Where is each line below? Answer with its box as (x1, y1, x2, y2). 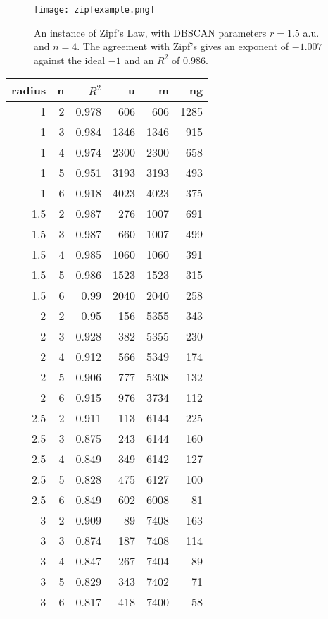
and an (124, 52, 154, 67)
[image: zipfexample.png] (34, 5, 155, 15)
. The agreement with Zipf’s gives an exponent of (77, 39, 289, 54)
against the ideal (34, 52, 106, 67)
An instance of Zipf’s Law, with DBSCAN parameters (34, 25, 267, 39)
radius (11, 82, 46, 99)
